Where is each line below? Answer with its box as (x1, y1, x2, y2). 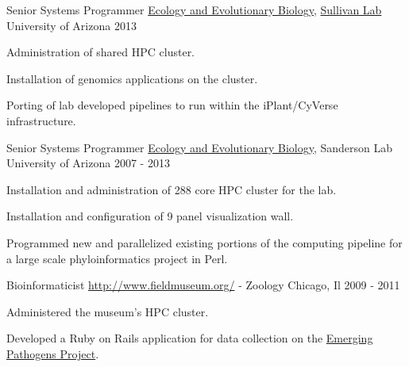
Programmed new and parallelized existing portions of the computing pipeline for (6, 234, 403, 250)
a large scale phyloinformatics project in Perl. (6, 250, 228, 266)
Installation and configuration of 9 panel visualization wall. (6, 208, 294, 224)
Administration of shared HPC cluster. (6, 44, 195, 60)
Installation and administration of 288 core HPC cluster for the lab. (6, 181, 337, 197)
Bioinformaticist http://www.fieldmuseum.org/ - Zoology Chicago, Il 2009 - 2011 (6, 277, 400, 293)
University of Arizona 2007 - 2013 (6, 155, 170, 171)
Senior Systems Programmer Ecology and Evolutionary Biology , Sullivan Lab (6, 2, 382, 17)
